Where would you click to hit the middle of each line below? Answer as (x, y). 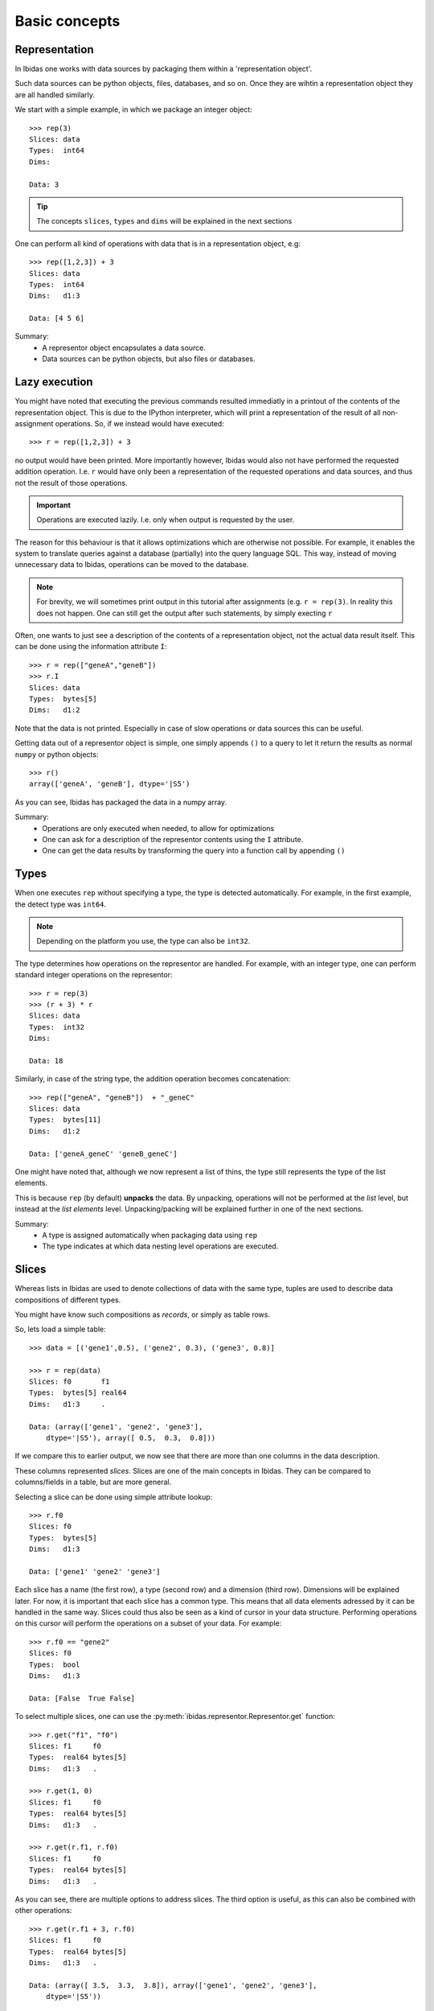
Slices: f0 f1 (70, 1381)
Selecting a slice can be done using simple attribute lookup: (114, 1497)
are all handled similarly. (55, 95)
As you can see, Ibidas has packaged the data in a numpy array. (121, 802)
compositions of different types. (68, 1300)
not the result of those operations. (71, 483)
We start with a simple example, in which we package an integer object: (133, 109)
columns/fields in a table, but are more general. (93, 1482)
